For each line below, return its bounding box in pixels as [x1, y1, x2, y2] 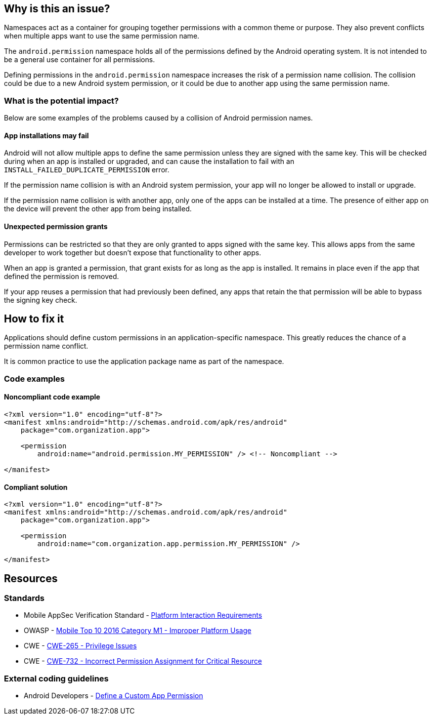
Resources [4, 572, 58, 585]
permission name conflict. [4, 342, 88, 351]
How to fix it [4, 313, 64, 325]
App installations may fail [4, 131, 89, 140]
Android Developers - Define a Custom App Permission [24, 691, 203, 700]
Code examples [4, 373, 65, 384]
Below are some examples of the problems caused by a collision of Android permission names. [4, 114, 313, 122]
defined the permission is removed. [4, 272, 119, 280]
